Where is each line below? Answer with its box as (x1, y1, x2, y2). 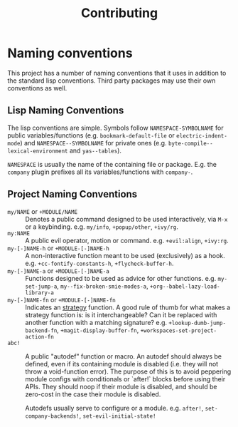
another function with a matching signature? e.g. (25, 318, 167, 326)
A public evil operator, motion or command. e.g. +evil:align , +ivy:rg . (25, 236, 229, 245)
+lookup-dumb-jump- (168, 319, 226, 326)
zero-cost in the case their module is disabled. (25, 390, 161, 398)
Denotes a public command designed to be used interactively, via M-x (25, 215, 228, 223)
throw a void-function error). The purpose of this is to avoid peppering (25, 367, 232, 376)
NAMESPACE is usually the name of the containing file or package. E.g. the (7, 160, 217, 168)
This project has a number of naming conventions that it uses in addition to (7, 68, 227, 77)
